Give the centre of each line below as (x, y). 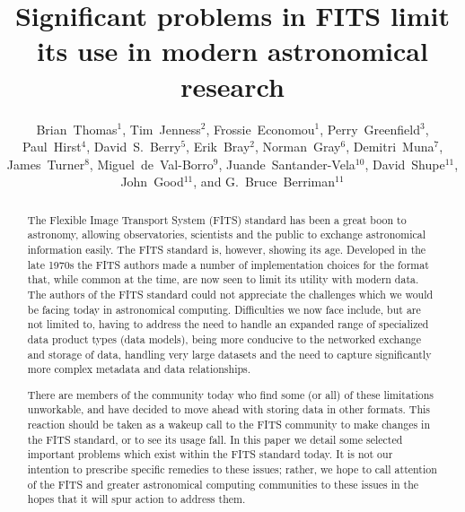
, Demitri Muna (390, 147)
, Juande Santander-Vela (287, 164)
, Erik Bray (218, 147)
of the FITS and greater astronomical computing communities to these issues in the (223, 484)
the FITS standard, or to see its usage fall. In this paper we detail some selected (215, 439)
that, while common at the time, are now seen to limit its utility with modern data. (223, 279)
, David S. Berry (134, 147)
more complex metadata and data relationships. (139, 369)
